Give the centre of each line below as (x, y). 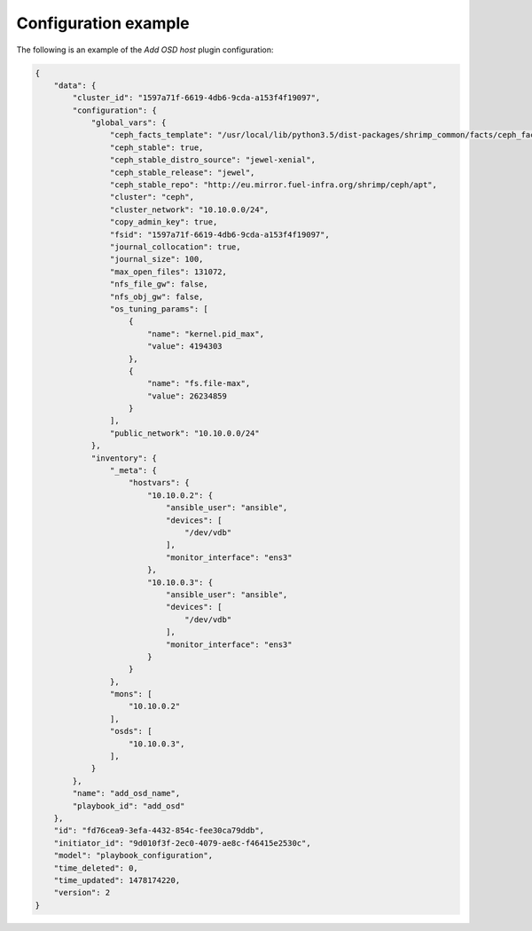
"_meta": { (133, 471)
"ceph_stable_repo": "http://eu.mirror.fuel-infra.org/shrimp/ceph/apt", (274, 185)
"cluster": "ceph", (152, 197)
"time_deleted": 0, (96, 868)
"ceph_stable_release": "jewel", (182, 172)
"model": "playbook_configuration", (133, 856)
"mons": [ (131, 694)
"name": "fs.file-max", (199, 383)
